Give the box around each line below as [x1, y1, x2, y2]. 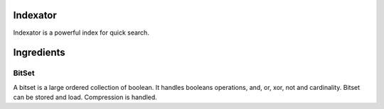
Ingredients [13, 47, 65, 59]
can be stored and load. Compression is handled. [13, 93, 158, 102]
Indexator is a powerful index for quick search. [13, 28, 149, 37]
